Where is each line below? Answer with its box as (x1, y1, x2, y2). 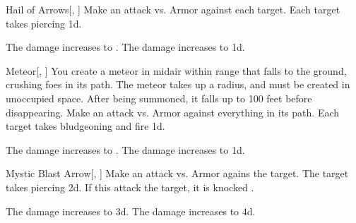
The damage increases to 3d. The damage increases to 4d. (6, 203, 256, 218)
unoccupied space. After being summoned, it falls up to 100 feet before (6, 90, 312, 105)
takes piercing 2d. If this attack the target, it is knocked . (6, 179, 254, 194)
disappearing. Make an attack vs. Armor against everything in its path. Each (6, 104, 340, 119)
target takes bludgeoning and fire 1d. (6, 119, 165, 133)
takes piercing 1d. (6, 16, 82, 30)
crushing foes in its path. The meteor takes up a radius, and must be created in (6, 77, 350, 92)
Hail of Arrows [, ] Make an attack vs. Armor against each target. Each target (6, 2, 340, 16)
